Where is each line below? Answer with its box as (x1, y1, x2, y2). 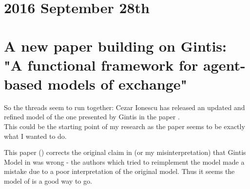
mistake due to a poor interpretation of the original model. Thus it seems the (4, 166, 235, 176)
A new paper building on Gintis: (4, 36, 227, 56)
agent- (203, 55, 246, 75)
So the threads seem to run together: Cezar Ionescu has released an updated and (4, 102, 245, 112)
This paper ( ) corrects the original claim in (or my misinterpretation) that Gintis (4, 147, 246, 157)
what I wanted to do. (4, 131, 67, 141)
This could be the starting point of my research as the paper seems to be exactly (4, 121, 245, 132)
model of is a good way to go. (4, 176, 92, 186)
